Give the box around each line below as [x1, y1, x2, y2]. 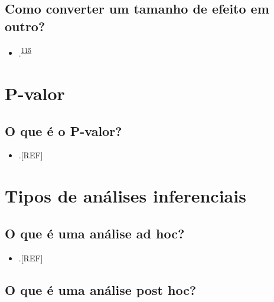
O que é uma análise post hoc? [5, 280, 197, 298]
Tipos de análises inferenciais [5, 184, 246, 208]
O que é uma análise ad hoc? [5, 224, 185, 242]
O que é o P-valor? [5, 121, 122, 140]
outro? [5, 16, 45, 35]
